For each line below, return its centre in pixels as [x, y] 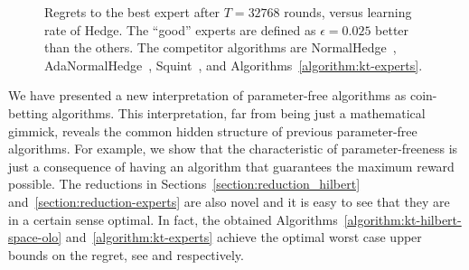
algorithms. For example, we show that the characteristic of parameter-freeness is [233, 149]
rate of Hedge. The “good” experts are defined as [180, 29]
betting [28, 112]
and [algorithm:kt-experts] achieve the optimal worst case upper [244, 237]
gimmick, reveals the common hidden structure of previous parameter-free [213, 130]
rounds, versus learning [348, 12]
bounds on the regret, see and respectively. [126, 254]
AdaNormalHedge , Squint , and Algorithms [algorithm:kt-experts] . [234, 65]
